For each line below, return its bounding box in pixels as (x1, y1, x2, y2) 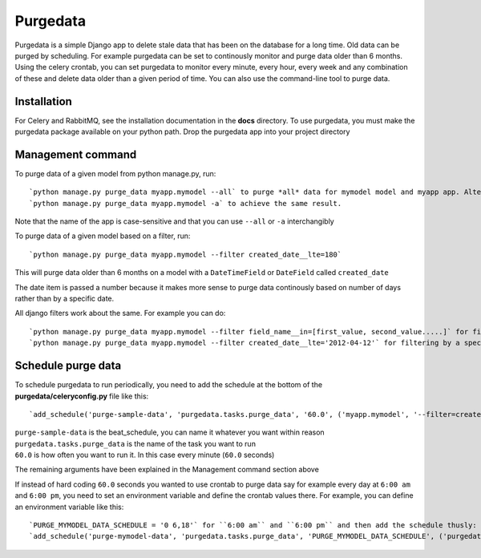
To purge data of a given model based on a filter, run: (14, 231, 191, 241)
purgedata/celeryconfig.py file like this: (14, 391, 149, 401)
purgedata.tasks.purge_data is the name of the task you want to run (14, 439, 257, 448)
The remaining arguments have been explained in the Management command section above (14, 465, 320, 475)
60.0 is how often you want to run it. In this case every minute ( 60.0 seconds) (14, 450, 275, 460)
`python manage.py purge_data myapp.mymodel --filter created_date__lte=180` (29, 249, 342, 259)
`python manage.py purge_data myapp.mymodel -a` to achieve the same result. (29, 199, 342, 208)
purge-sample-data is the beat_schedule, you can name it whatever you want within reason (14, 427, 325, 437)
